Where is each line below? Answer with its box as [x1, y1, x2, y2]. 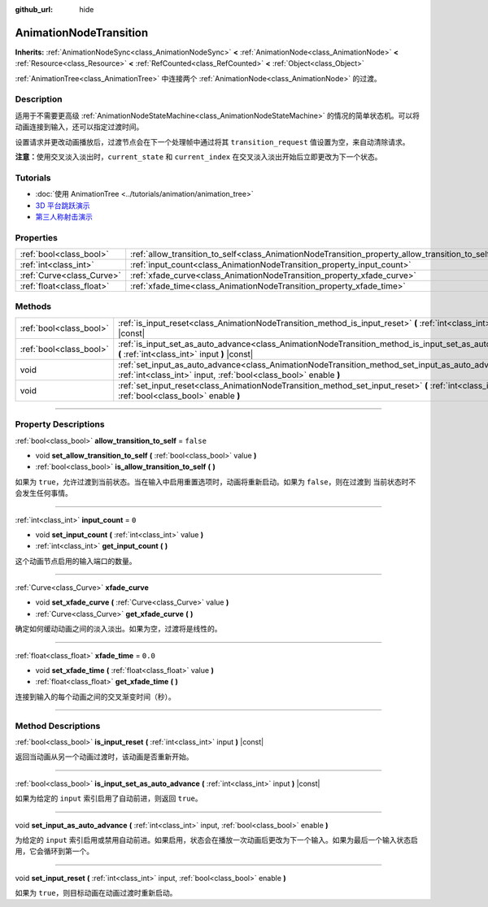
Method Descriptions [15, 720, 101, 731]
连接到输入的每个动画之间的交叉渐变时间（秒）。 [15, 692, 176, 701]
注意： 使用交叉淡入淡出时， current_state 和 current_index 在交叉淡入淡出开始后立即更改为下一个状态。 [15, 152, 382, 162]
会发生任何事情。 [15, 488, 72, 498]
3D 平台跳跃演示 [35, 200, 90, 210]
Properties [15, 232, 59, 243]
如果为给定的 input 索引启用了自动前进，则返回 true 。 [15, 793, 203, 804]
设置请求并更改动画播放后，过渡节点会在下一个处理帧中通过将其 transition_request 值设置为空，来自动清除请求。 [15, 137, 410, 146]
